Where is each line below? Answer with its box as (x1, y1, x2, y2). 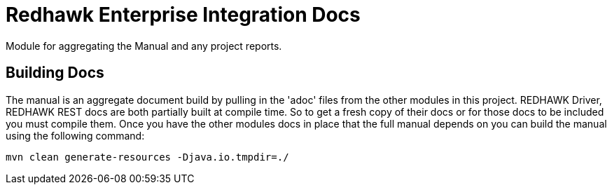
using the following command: (6, 129, 145, 142)
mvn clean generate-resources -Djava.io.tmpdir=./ (6, 151, 289, 163)
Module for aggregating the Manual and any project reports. (6, 39, 282, 52)
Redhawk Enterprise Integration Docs (6, 3, 361, 27)
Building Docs (6, 64, 104, 82)
